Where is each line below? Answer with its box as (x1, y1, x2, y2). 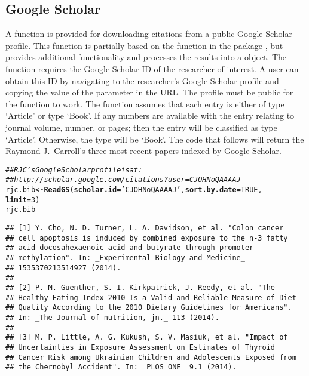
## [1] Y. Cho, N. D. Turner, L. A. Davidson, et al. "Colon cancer (5, 224, 284, 233)
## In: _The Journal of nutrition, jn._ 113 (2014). (5, 313, 219, 322)
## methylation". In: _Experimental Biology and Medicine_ (5, 253, 245, 262)
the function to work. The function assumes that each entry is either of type (5, 97, 284, 110)
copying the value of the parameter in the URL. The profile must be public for (5, 86, 293, 98)
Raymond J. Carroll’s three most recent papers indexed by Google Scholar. (5, 144, 282, 157)
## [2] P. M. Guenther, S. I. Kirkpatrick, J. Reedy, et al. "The (5, 283, 276, 292)
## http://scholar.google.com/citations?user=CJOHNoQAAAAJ (5, 175, 241, 184)
